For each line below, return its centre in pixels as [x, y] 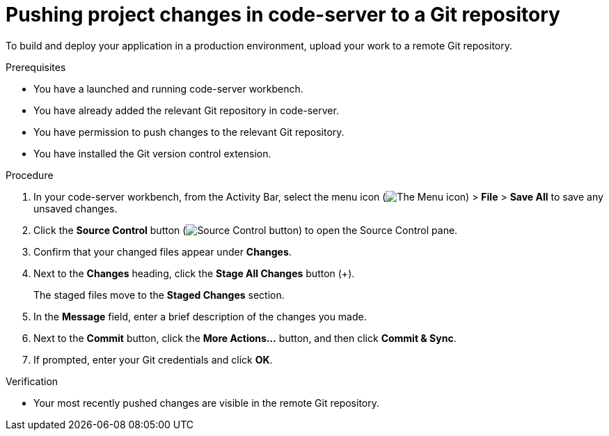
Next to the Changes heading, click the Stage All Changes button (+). [194, 273]
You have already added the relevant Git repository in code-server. [186, 110]
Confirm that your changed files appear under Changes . [163, 251]
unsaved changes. [76, 208]
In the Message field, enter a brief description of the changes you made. [200, 316]
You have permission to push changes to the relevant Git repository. [189, 132]
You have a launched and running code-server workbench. [168, 88]
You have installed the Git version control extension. [152, 153]
